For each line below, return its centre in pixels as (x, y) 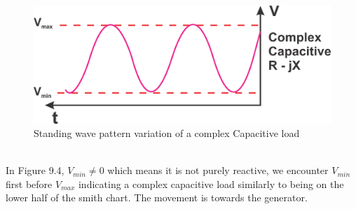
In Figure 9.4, (35, 170)
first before (29, 183)
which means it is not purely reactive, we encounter (218, 170)
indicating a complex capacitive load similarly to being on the (211, 183)
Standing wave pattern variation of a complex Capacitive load (167, 133)
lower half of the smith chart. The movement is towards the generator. (157, 197)
